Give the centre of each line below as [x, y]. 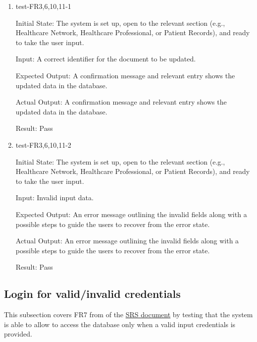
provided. [18, 334]
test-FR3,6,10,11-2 [43, 144]
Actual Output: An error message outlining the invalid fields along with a [127, 241]
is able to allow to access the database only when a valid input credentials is [120, 324]
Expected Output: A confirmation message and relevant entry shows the [125, 75]
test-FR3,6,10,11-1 [43, 6]
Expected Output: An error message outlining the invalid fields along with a [131, 214]
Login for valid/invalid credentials [92, 294]
